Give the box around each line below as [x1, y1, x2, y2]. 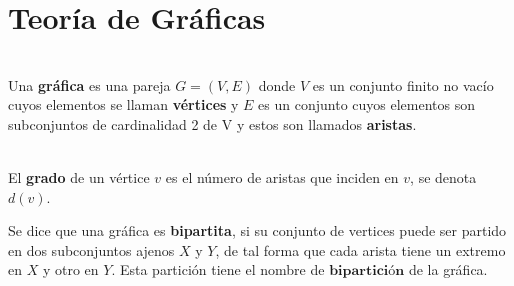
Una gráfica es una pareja [8, 74, 171, 95]
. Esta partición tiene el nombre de [111, 259, 325, 280]
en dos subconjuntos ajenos [8, 239, 175, 260]
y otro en [42, 259, 99, 280]
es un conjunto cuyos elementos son [258, 94, 475, 115]
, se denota [410, 167, 477, 188]
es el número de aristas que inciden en [165, 167, 399, 188]
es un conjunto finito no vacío [312, 74, 494, 95]
